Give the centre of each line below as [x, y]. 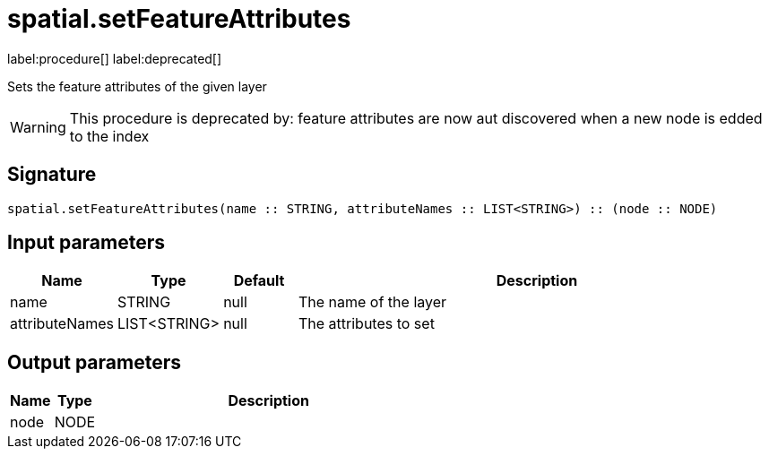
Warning [38, 127]
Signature [52, 175]
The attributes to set [366, 324]
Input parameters [86, 243]
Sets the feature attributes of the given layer [137, 86]
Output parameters [94, 362]
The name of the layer [372, 302]
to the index [109, 136]
